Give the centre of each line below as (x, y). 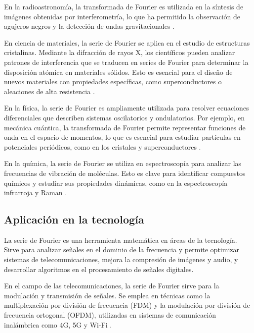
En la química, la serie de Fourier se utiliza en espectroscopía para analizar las (123, 163)
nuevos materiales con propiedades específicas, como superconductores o (113, 82)
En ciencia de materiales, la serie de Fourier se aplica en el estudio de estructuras (127, 42)
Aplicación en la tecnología (74, 219)
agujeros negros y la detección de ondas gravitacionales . (89, 26)
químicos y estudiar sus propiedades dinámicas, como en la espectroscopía (116, 183)
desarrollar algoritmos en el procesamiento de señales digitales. (99, 269)
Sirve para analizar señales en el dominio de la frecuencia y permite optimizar (122, 250)
